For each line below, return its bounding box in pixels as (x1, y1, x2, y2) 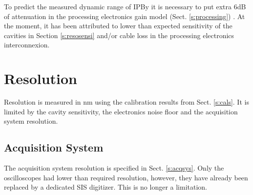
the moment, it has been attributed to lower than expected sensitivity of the (4, 21, 232, 31)
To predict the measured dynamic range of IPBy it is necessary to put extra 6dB (4, 1, 246, 11)
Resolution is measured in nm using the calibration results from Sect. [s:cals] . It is (4, 97, 249, 107)
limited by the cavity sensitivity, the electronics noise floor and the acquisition (4, 106, 238, 116)
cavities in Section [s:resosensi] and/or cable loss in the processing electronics (4, 30, 234, 40)
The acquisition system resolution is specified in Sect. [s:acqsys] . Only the (4, 163, 224, 173)
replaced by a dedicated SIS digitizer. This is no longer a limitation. (4, 182, 208, 192)
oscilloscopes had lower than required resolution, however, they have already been (4, 172, 248, 182)
